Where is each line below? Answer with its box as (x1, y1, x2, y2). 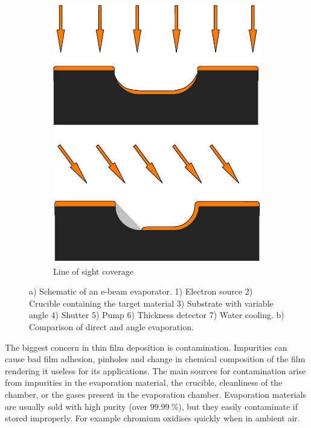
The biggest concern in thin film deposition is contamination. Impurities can (5, 340, 287, 353)
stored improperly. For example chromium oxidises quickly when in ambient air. (5, 412, 300, 424)
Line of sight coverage (53, 264, 133, 277)
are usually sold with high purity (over (5, 400, 147, 412)
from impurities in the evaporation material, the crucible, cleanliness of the (5, 376, 283, 389)
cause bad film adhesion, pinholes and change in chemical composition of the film (5, 353, 306, 365)
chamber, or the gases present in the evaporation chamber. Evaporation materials (5, 388, 306, 401)
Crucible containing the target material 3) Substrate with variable (29, 296, 274, 309)
